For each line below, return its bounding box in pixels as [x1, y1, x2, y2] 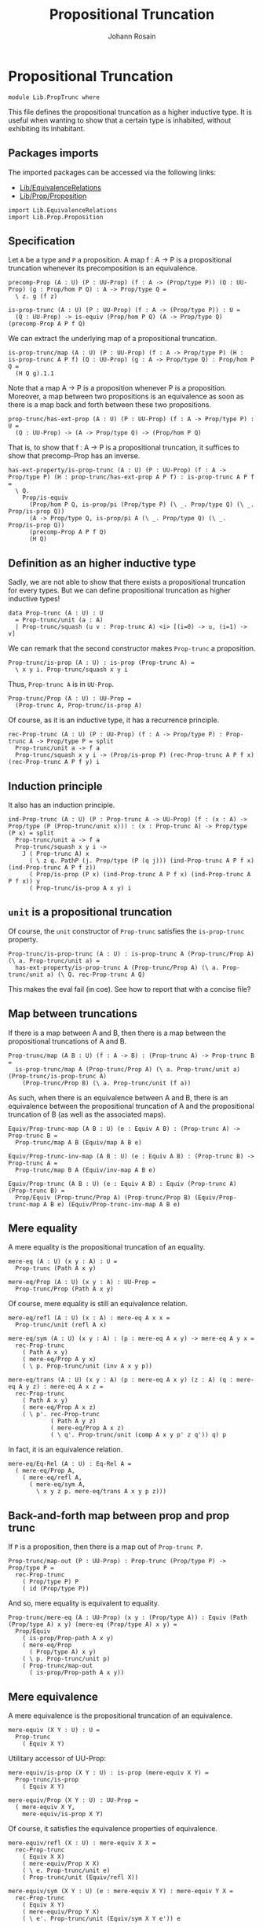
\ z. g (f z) [15, 292, 58, 300]
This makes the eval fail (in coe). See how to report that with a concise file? [8, 984, 251, 993]
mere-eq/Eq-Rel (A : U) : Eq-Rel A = [8, 1460, 132, 1468]
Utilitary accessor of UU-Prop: [8, 1754, 107, 1763]
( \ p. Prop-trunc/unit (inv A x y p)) [22, 1362, 153, 1371]
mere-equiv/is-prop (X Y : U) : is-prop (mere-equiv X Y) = [8, 1769, 210, 1777]
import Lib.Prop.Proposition [8, 213, 104, 221]
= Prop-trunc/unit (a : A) [15, 616, 104, 624]
